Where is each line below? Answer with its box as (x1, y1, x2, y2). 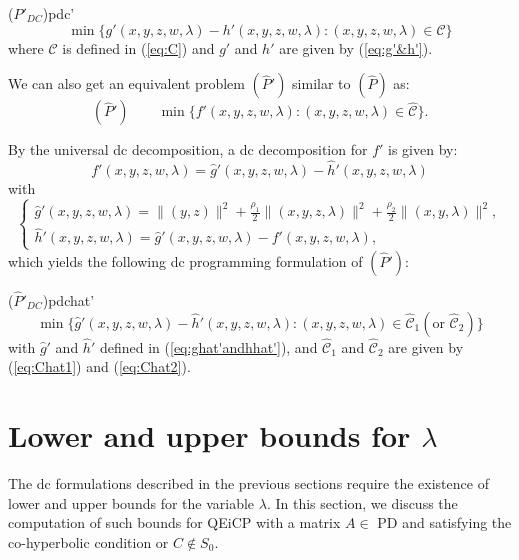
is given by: (388, 139, 458, 160)
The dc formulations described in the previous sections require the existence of (8, 473, 489, 494)
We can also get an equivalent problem (8, 73, 245, 94)
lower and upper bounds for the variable (8, 492, 255, 513)
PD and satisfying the (377, 512, 512, 533)
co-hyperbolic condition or (8, 531, 169, 552)
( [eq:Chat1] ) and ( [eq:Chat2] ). (8, 356, 191, 377)
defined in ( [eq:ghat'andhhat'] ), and (99, 336, 318, 357)
